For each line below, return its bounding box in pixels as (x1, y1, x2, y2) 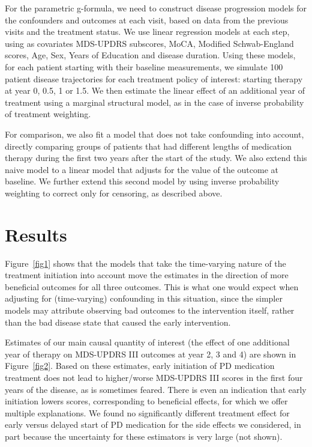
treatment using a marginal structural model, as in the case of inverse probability (5, 96, 304, 108)
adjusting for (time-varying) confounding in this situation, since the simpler (5, 292, 283, 305)
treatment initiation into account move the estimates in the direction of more (5, 269, 289, 281)
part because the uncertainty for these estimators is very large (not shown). (5, 430, 283, 442)
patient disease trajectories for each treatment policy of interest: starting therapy (5, 72, 303, 85)
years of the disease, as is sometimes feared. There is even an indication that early (5, 383, 307, 395)
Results (5, 222, 67, 246)
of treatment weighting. (5, 108, 91, 120)
